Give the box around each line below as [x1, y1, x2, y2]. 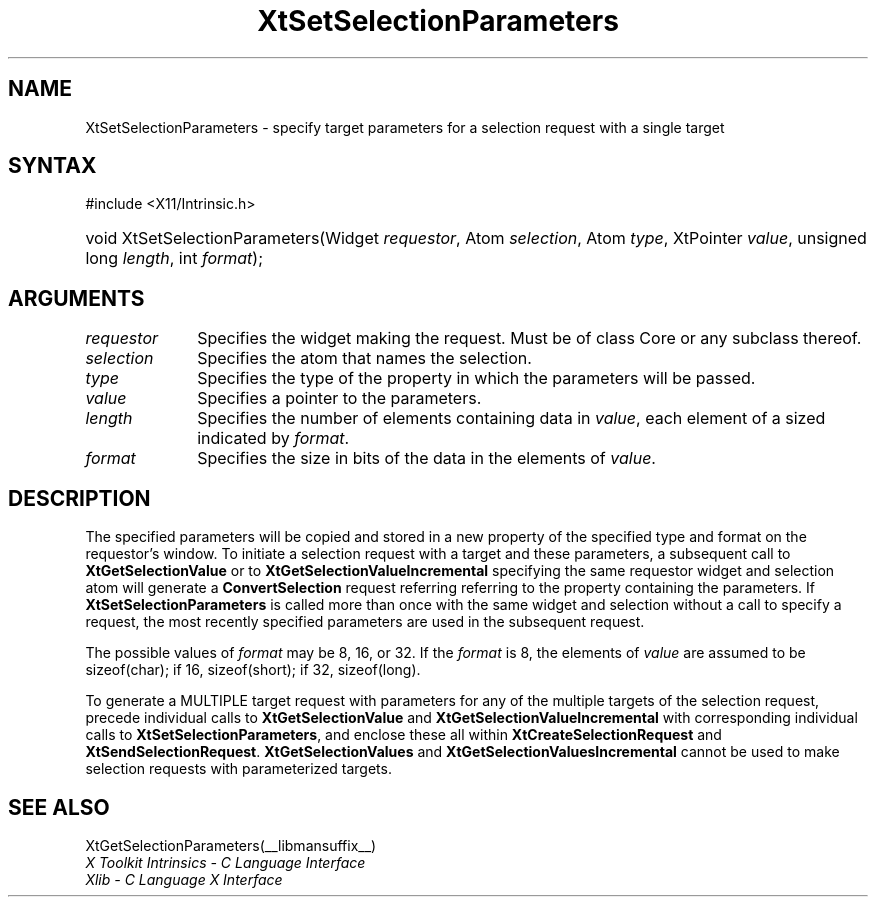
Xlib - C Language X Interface [85, 870, 283, 888]
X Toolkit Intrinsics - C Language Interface [85, 853, 366, 871]
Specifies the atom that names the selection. [197, 348, 532, 369]
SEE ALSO [8, 794, 110, 820]
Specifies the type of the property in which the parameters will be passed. [197, 368, 756, 389]
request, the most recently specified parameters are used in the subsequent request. [85, 613, 645, 631]
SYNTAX [8, 153, 97, 179]
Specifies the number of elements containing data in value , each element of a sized [197, 408, 826, 429]
